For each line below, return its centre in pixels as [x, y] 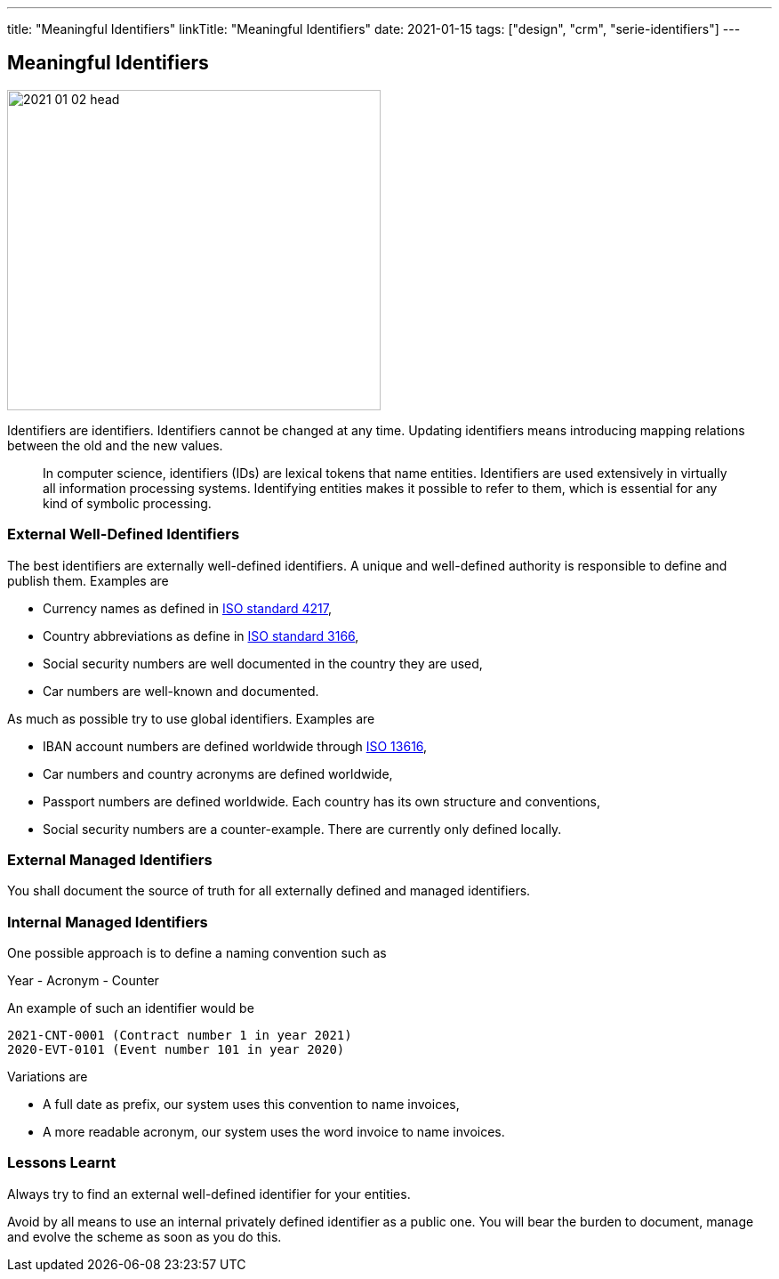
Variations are [48, 1077]
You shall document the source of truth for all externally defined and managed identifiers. [269, 891]
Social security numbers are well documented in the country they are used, [263, 663]
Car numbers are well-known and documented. [181, 691]
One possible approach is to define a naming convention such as [197, 953]
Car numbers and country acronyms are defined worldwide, [218, 773]
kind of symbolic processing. [127, 503]
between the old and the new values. [115, 445]
